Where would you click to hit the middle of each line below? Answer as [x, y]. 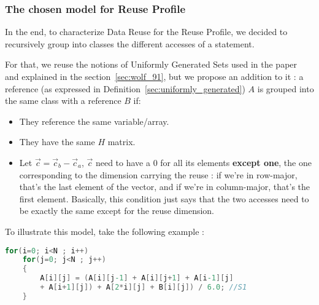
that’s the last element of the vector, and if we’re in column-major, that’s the [165, 187]
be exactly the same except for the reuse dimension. [117, 211]
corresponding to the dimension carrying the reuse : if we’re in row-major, [158, 174]
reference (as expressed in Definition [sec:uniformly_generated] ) [125, 88]
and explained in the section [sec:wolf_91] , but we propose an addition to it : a [154, 76]
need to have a [123, 162]
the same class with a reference [63, 101]
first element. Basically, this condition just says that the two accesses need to [164, 198]
